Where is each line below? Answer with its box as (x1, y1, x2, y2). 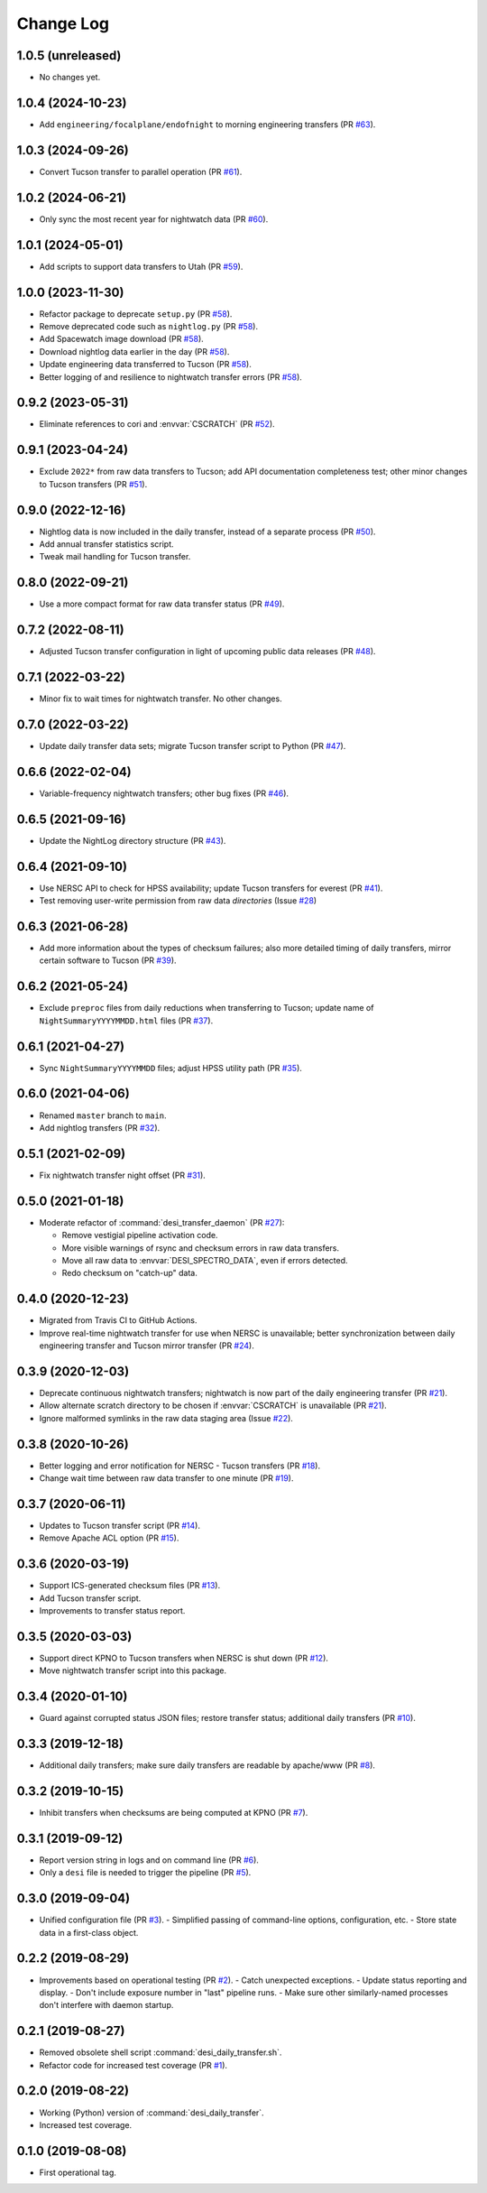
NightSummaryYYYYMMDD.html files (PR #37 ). (39, 1015, 214, 1026)
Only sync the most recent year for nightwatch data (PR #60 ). (39, 213, 269, 225)
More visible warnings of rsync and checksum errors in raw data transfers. (61, 1242, 340, 1254)
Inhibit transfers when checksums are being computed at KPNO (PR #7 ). (39, 1808, 308, 1818)
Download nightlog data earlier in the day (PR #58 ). (39, 346, 230, 356)
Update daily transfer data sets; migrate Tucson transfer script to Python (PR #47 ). (39, 741, 346, 752)
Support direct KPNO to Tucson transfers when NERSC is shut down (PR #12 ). (39, 1652, 329, 1663)
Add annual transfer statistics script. (39, 539, 175, 550)
